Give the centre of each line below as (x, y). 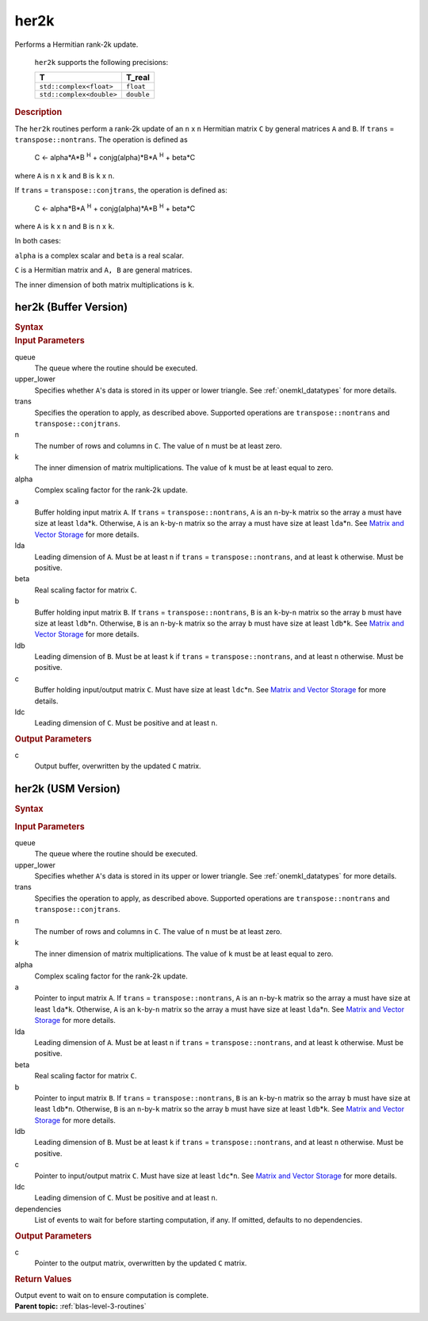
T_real (138, 78)
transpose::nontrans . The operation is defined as (101, 140)
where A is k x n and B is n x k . (65, 226)
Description (38, 113)
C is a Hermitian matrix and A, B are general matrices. (103, 270)
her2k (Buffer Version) (71, 307)
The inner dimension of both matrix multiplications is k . (104, 285)
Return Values (43, 1279)
